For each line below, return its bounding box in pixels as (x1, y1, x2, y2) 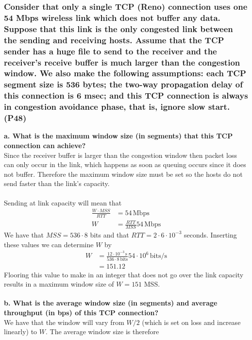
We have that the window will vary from (4, 317, 124, 327)
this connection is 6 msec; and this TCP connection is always (4, 89, 248, 102)
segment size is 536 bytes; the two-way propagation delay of (4, 78, 243, 90)
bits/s (150, 253, 167, 260)
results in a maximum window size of (4, 279, 114, 289)
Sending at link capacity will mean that (4, 197, 122, 207)
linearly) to (4, 326, 37, 337)
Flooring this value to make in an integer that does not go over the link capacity (4, 269, 244, 279)
